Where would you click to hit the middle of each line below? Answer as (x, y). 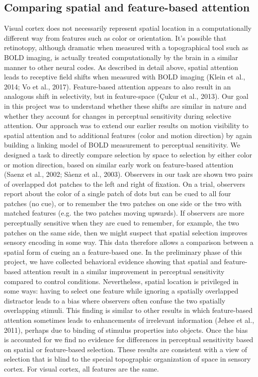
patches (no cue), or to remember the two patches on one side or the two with (123, 203)
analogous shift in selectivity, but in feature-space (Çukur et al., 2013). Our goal (126, 96)
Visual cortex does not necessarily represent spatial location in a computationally (128, 28)
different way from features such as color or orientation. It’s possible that (115, 38)
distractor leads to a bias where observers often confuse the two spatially (115, 300)
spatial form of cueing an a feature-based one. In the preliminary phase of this (123, 252)
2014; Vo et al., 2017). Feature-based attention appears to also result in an (118, 86)
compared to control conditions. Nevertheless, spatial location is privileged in (121, 281)
